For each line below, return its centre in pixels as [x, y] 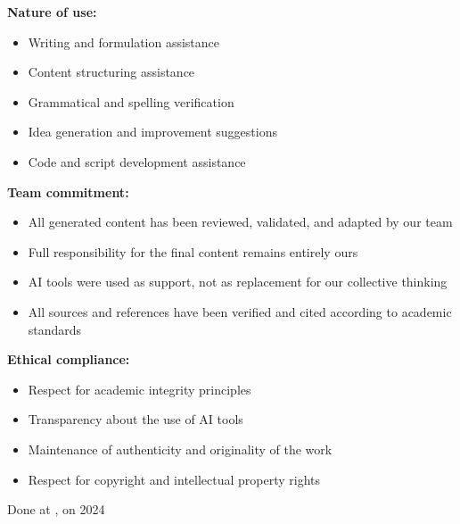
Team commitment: [68, 191]
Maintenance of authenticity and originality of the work [180, 449]
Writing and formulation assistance [124, 42]
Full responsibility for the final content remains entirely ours [193, 251]
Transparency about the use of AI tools [136, 419]
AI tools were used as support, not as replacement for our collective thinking [238, 282]
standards [55, 329]
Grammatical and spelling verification [131, 101]
